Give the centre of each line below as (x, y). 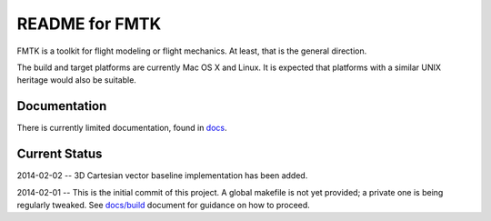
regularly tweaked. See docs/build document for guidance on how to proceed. (164, 205)
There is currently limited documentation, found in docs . (122, 128)
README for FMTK (89, 24)
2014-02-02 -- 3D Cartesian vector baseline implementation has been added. (162, 176)
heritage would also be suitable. (76, 80)
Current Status (60, 154)
